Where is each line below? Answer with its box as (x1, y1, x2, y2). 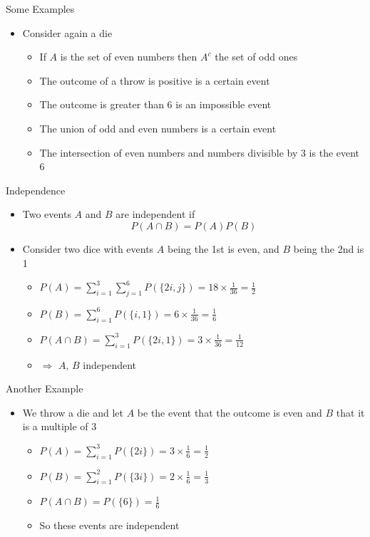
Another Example (6, 381, 83, 396)
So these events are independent (39, 518, 180, 533)
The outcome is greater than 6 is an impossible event (39, 97, 272, 112)
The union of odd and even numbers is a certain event (39, 120, 277, 135)
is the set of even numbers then (60, 49, 197, 64)
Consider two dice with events (22, 241, 154, 256)
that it (336, 405, 365, 419)
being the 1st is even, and (167, 241, 279, 256)
